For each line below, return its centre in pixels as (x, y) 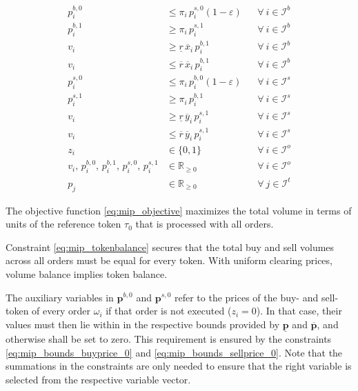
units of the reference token (63, 224)
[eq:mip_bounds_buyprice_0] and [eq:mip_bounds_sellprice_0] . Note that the (174, 352)
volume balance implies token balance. (87, 273)
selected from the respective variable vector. (98, 379)
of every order (61, 311)
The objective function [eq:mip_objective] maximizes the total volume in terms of (179, 210)
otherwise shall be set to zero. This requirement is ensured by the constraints (169, 338)
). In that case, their (299, 311)
